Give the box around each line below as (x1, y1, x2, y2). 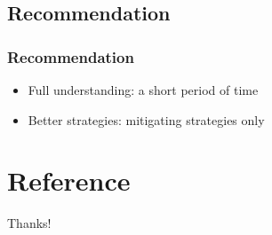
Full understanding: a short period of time (28, 81, 259, 98)
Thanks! (7, 214, 52, 232)
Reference (7, 162, 131, 199)
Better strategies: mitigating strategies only (28, 110, 265, 129)
